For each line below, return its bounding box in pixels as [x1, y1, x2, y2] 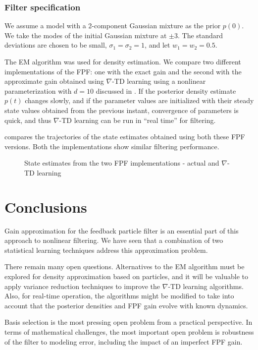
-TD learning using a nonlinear [112, 76, 206, 86]
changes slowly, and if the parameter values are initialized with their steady [25, 95, 254, 106]
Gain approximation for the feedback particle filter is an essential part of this [4, 225, 239, 235]
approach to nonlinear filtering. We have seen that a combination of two [4, 235, 223, 245]
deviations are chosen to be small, [4, 40, 107, 50]
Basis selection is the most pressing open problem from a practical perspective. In [4, 317, 253, 327]
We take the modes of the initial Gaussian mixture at [4, 30, 167, 40]
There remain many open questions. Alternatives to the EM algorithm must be [4, 261, 245, 272]
